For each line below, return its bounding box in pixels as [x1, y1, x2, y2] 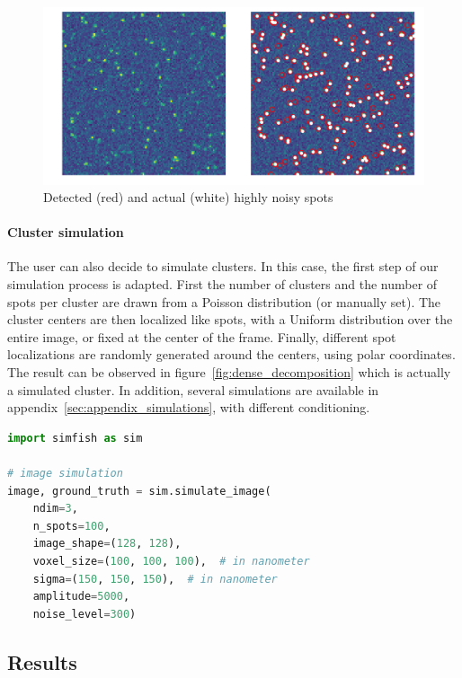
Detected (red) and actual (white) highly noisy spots [43, 188, 333, 207]
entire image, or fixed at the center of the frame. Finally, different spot [7, 327, 396, 346]
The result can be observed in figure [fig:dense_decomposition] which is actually [7, 363, 451, 382]
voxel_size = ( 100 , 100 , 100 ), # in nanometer [32, 554, 310, 568]
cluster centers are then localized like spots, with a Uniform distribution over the [7, 310, 453, 329]
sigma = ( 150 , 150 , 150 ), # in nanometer [32, 572, 278, 586]
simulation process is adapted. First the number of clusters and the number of [7, 275, 438, 294]
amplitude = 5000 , [32, 590, 130, 603]
